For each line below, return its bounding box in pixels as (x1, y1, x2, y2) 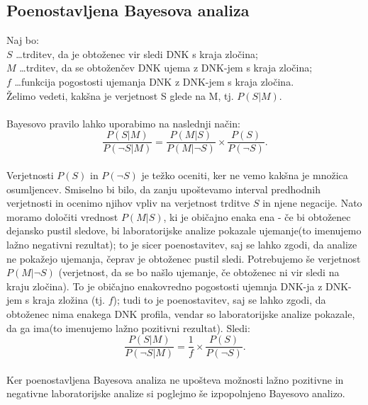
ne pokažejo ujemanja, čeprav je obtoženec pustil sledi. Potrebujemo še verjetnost (6, 251, 361, 266)
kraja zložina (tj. (33, 292, 105, 307)
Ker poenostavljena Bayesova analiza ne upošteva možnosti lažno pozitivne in (6, 372, 344, 387)
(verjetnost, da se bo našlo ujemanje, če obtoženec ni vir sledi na (58, 265, 340, 280)
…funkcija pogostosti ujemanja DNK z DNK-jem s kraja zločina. (14, 74, 294, 89)
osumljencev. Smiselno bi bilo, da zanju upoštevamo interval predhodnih (6, 181, 320, 196)
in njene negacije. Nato (262, 195, 362, 210)
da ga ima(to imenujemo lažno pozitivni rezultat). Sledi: (6, 320, 250, 335)
